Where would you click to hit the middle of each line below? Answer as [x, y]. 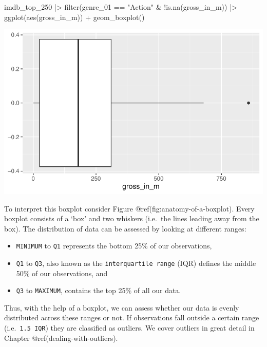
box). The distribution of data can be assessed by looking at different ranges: [125, 228]
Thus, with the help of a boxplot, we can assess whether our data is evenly [122, 307]
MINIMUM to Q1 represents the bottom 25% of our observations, [114, 246]
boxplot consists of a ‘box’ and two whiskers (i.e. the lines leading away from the [132, 218]
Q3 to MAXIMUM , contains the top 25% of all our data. [99, 290]
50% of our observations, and [62, 273]
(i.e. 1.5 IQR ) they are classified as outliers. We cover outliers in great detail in [129, 328]
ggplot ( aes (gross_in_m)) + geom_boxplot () [74, 17]
